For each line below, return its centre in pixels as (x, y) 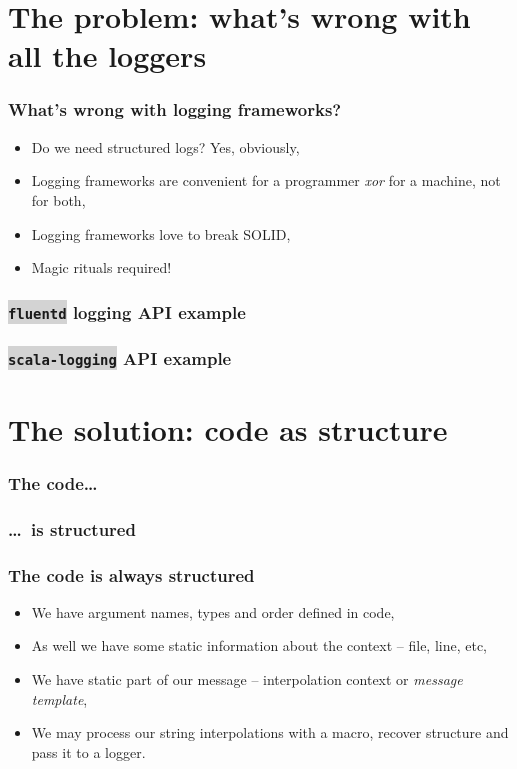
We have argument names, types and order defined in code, (213, 611)
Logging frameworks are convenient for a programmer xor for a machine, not (266, 180)
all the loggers (107, 55)
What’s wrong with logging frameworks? (175, 109)
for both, (58, 199)
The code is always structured (131, 574)
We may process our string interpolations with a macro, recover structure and (270, 732)
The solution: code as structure (228, 428)
